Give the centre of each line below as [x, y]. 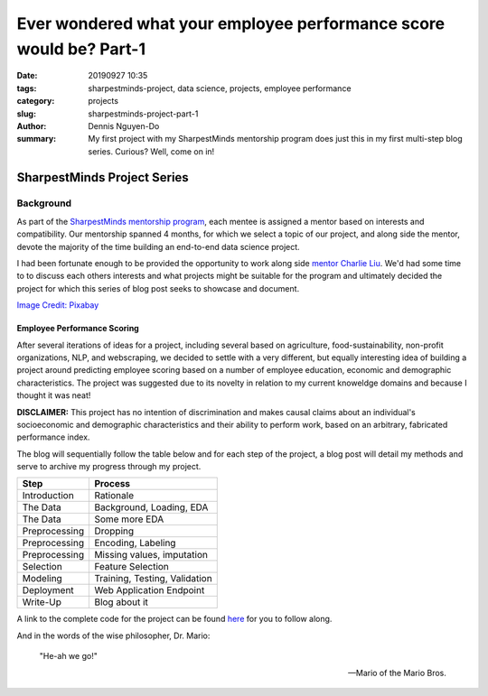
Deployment [48, 590]
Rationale [114, 496]
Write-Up [42, 602]
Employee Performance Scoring [78, 329]
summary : [37, 139]
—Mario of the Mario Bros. [397, 673]
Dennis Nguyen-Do [124, 125]
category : [36, 101]
